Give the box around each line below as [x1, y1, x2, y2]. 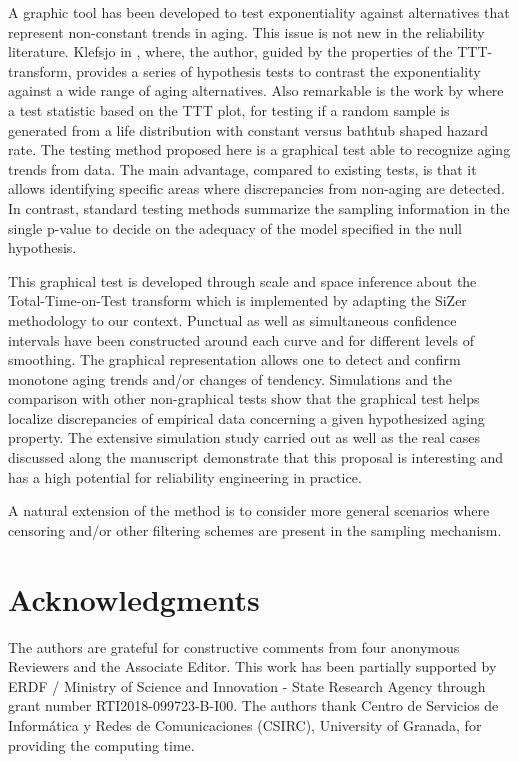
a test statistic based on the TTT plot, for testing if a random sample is [8, 99, 450, 120]
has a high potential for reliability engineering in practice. [8, 466, 362, 487]
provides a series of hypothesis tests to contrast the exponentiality [76, 60, 481, 81]
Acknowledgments [8, 578, 260, 619]
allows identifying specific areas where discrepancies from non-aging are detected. [8, 178, 505, 199]
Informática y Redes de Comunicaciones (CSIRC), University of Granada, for [8, 714, 482, 735]
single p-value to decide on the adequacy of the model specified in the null [8, 217, 462, 238]
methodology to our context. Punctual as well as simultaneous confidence [8, 309, 457, 330]
